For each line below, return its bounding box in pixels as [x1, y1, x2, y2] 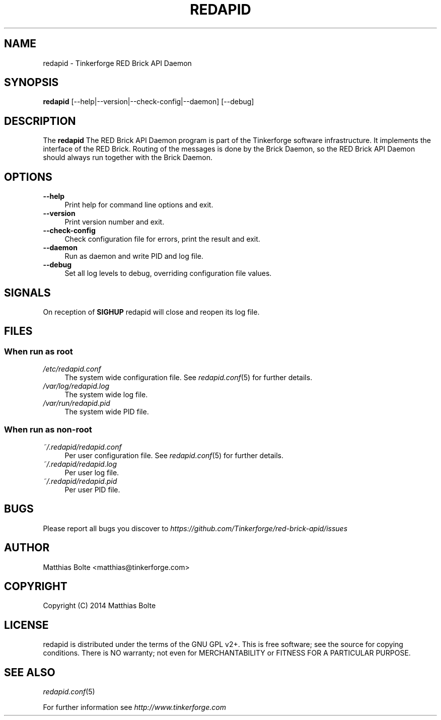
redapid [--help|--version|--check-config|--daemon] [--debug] [43, 97, 254, 106]
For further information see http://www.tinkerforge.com [43, 703, 226, 712]
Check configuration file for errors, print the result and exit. [64, 235, 260, 244]
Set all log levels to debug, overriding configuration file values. [64, 269, 272, 278]
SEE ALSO [4, 666, 55, 679]
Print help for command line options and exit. [64, 200, 213, 209]
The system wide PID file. [64, 407, 149, 416]
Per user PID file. [64, 485, 120, 494]
